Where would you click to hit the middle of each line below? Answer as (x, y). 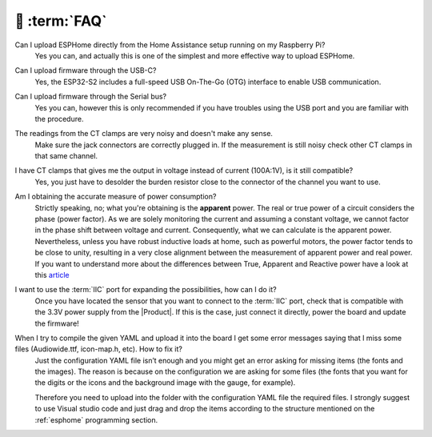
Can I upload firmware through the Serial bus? (91, 97)
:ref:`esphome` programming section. (96, 419)
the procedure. (59, 118)
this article (52, 275)
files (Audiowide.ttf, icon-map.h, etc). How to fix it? (99, 349)
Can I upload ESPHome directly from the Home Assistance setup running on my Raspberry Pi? (170, 45)
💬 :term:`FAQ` (61, 21)
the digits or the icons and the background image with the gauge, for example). (165, 383)
